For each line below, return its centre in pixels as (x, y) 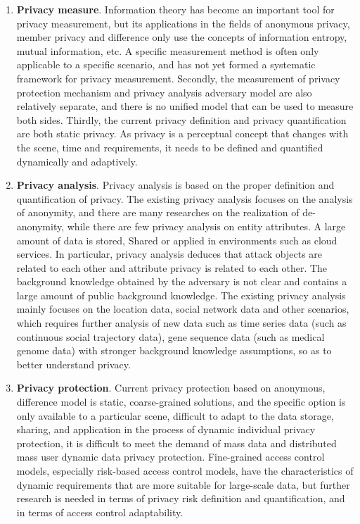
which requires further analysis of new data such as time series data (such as (181, 323)
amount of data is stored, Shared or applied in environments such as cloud (177, 240)
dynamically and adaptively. (77, 161)
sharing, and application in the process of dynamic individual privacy (166, 429)
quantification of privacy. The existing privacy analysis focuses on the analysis (185, 198)
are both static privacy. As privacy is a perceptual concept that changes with (182, 133)
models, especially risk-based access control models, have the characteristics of (185, 470)
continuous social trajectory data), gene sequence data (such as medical (171, 336)
